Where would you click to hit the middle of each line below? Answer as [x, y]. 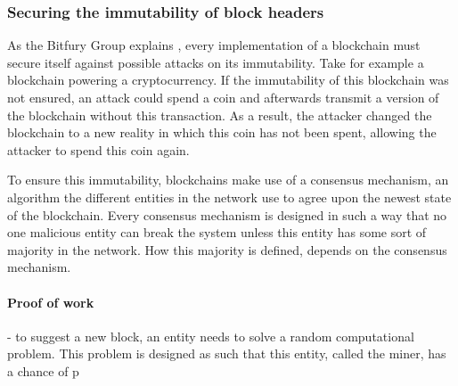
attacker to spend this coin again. [98, 149]
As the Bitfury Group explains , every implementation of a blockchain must [214, 45]
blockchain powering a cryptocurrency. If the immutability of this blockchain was [228, 80]
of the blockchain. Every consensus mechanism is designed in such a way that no [227, 214]
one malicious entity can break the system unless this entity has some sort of [217, 232]
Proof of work [51, 302]
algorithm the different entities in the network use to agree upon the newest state [229, 197]
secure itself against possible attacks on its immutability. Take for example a [216, 62]
